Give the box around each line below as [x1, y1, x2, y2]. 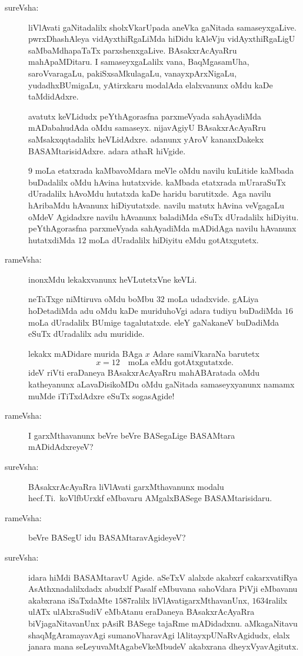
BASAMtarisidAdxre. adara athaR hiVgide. [28, 144, 186, 157]
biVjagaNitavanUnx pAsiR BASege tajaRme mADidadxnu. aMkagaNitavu [28, 617, 298, 629]
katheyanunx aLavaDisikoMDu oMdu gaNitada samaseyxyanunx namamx [28, 378, 295, 390]
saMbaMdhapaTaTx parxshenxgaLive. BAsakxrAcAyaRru [28, 44, 237, 56]
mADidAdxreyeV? [28, 440, 94, 453]
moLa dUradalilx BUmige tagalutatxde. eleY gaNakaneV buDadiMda [28, 316, 279, 328]
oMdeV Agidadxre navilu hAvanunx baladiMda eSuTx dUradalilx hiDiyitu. [28, 210, 299, 223]
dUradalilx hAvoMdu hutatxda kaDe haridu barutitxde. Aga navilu [28, 187, 271, 200]
